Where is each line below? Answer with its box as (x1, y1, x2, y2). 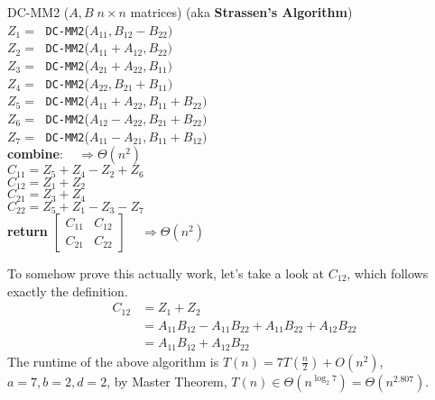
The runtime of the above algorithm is (7, 351, 219, 370)
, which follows (347, 264, 429, 282)
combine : (7, 144, 63, 163)
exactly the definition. (7, 281, 128, 300)
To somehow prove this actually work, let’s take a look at (7, 264, 325, 282)
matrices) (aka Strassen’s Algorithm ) (130, 3, 353, 21)
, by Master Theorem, (106, 371, 227, 390)
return (7, 222, 48, 240)
